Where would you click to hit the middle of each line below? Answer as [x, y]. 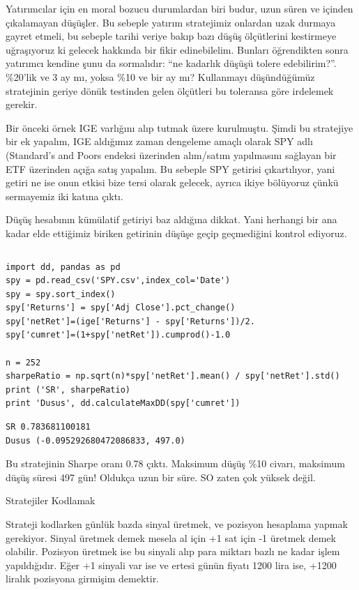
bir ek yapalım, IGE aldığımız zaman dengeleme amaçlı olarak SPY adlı [159, 141]
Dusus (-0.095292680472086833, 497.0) [96, 440]
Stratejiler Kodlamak [51, 500]
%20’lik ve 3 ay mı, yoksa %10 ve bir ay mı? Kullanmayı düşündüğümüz [160, 76]
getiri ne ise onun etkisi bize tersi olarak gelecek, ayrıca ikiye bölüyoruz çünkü [172, 182]
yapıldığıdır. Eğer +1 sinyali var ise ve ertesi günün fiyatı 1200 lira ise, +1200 [171, 565]
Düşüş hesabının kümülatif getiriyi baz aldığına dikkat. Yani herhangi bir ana [171, 219]
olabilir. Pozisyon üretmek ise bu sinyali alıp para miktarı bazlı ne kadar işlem [173, 551]
